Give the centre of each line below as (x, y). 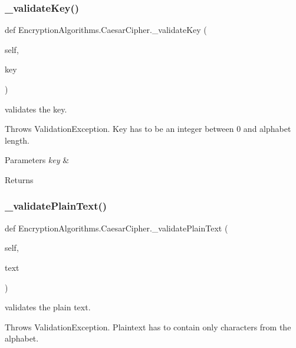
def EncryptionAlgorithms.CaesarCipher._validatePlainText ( (116, 228)
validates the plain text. (48, 307)
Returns (19, 179)
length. (17, 140)
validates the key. (36, 109)
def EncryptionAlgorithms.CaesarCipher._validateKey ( (106, 30)
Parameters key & (37, 160)
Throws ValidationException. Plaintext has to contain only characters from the (148, 327)
